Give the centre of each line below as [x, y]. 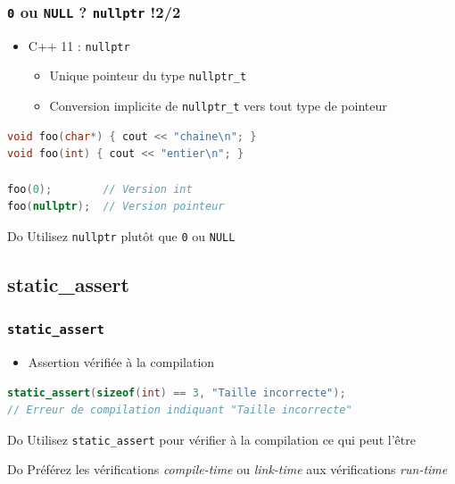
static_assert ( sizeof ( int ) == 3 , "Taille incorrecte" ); [177, 392]
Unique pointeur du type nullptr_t [148, 75]
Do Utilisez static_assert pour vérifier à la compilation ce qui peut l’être [211, 439]
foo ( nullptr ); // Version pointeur [116, 207]
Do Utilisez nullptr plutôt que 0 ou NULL [121, 235]
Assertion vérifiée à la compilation [121, 361]
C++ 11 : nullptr [79, 45]
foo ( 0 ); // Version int [100, 189]
